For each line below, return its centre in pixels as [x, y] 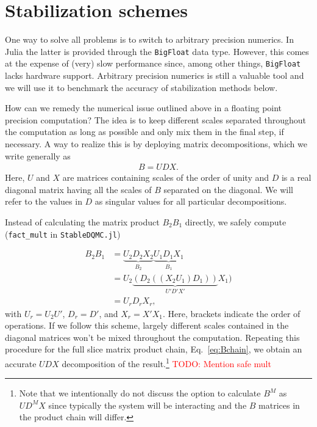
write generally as [38, 155]
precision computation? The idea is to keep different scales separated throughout [156, 119]
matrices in [279, 405]
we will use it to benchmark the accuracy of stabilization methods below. [141, 87]
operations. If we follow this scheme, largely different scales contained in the [147, 325]
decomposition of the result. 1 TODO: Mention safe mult [166, 362]
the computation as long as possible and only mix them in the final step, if [144, 132]
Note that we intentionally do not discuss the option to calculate [140, 393]
